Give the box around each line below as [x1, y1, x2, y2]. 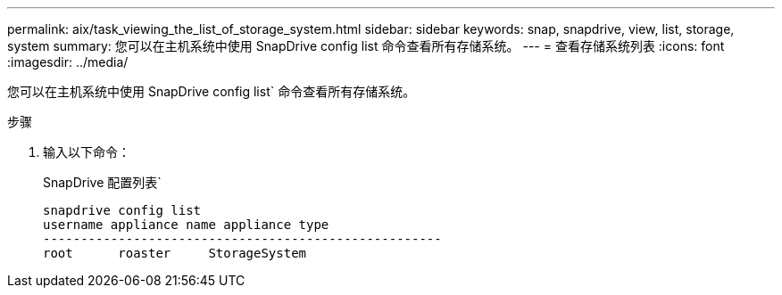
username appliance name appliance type [43, 217, 329, 232]
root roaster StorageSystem [43, 246, 307, 260]
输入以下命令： [43, 144, 130, 160]
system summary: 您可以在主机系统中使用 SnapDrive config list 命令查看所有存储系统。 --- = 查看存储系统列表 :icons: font [7, 38, 725, 53]
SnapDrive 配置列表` [43, 175, 162, 190]
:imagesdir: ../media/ [7, 54, 129, 70]
